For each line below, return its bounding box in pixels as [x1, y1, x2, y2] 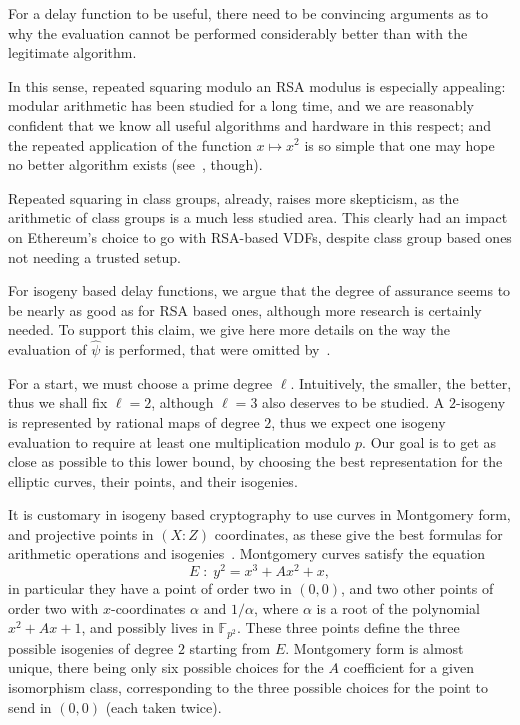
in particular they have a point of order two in [8, 578, 292, 599]
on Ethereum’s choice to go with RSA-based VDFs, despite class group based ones [8, 226, 512, 247]
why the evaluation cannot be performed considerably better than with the [8, 22, 468, 43]
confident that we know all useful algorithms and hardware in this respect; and [8, 114, 492, 135]
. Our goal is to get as [362, 431, 497, 452]
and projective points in [8, 523, 154, 544]
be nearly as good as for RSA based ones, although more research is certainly [8, 299, 482, 320]
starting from [189, 637, 271, 658]
